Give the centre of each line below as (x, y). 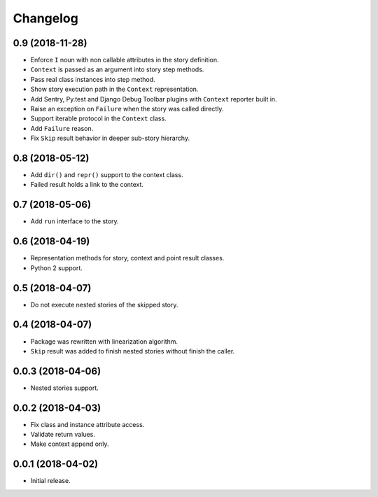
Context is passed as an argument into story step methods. (117, 69)
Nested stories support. (65, 388)
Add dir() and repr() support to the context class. (107, 175)
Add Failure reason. (62, 128)
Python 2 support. (57, 268)
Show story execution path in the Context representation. (114, 89)
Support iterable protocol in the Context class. (99, 118)
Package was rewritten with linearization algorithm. (104, 341)
